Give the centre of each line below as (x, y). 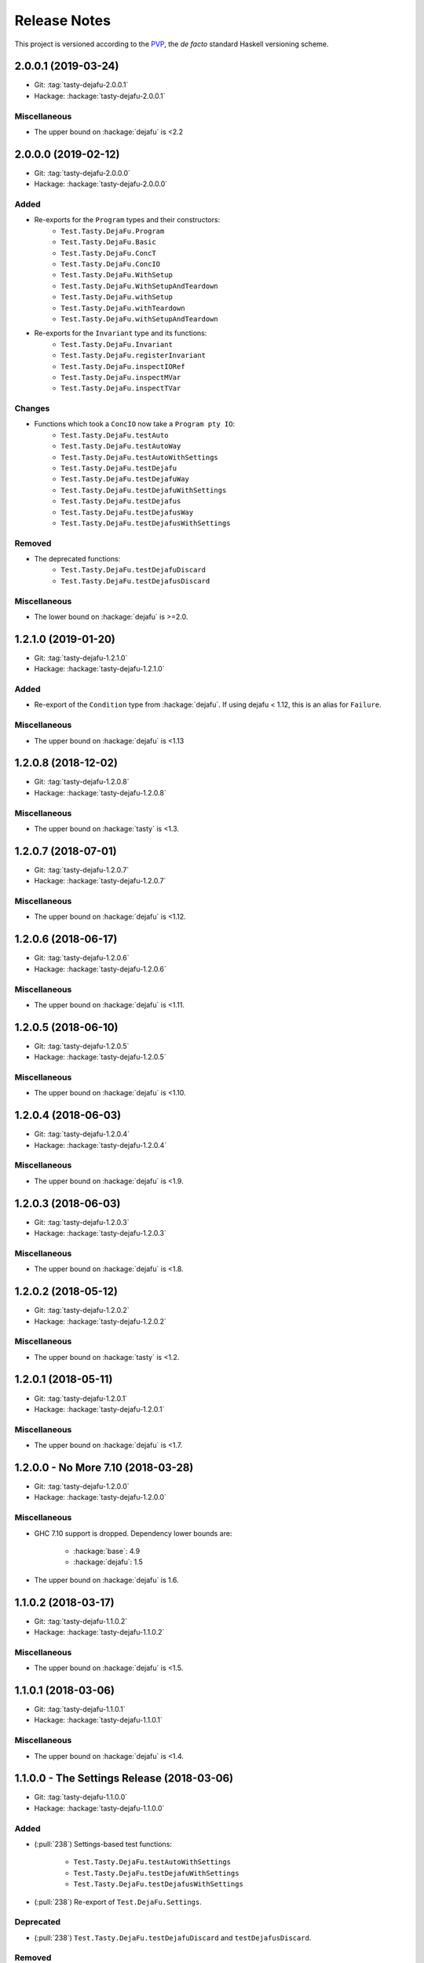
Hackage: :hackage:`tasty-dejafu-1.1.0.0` (99, 1808)
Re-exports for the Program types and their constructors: (127, 220)
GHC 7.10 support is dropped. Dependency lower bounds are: (133, 1533)
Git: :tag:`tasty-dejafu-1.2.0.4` (82, 1134)
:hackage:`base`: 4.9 (107, 1551)
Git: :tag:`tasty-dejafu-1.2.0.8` (82, 782)
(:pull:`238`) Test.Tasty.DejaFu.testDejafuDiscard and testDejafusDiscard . (173, 1937)
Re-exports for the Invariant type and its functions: (121, 333)
